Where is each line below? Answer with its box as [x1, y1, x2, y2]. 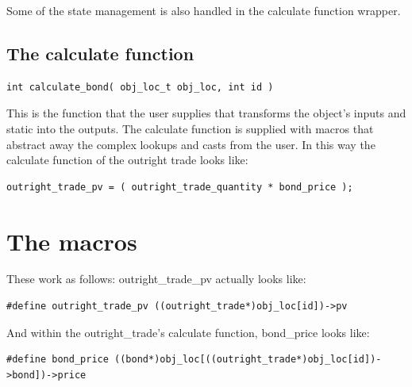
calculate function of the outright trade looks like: [6, 151, 248, 168]
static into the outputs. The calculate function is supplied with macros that [6, 120, 374, 136]
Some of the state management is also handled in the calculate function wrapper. [6, 2, 401, 18]
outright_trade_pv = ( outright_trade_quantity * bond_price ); [6, 181, 353, 193]
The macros [6, 224, 137, 257]
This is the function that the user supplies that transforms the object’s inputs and [6, 105, 406, 121]
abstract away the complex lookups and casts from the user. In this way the [6, 136, 375, 152]
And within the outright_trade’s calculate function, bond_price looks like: [6, 324, 370, 340]
